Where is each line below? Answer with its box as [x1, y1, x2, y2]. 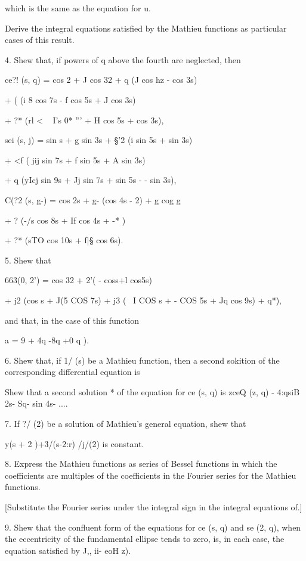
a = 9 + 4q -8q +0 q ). [5, 334, 89, 346]
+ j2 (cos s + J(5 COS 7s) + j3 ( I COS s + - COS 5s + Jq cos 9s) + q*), [5, 293, 282, 306]
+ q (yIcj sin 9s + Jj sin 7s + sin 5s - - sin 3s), [5, 173, 177, 186]
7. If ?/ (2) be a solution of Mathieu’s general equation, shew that [5, 417, 246, 430]
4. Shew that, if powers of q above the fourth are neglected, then [5, 53, 241, 66]
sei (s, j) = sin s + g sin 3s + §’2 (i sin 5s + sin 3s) [5, 134, 193, 146]
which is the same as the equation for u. [5, 2, 151, 14]
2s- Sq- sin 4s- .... [5, 397, 68, 410]
